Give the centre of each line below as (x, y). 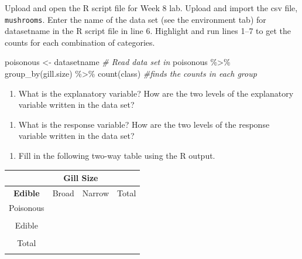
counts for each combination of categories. (80, 42)
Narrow (96, 192)
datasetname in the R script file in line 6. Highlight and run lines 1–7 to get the (148, 31)
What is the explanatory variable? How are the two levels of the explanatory (156, 93)
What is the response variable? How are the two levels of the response (144, 124)
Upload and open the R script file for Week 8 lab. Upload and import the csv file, (151, 8)
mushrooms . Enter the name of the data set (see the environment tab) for (135, 19)
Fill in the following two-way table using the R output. (117, 155)
